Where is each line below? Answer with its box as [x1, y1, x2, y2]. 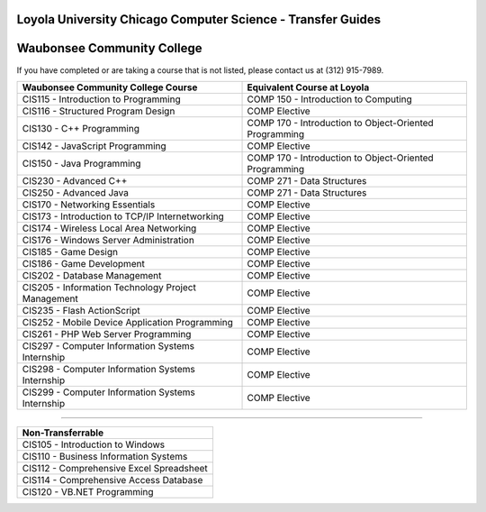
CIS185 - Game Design [22, 245, 119, 258]
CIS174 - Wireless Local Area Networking [22, 222, 197, 234]
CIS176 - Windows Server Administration [22, 233, 195, 246]
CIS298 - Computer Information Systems [22, 362, 195, 375]
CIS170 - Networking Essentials [22, 198, 156, 211]
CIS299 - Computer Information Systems [22, 386, 195, 398]
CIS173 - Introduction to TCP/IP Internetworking [22, 210, 224, 223]
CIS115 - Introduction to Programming [22, 93, 181, 105]
